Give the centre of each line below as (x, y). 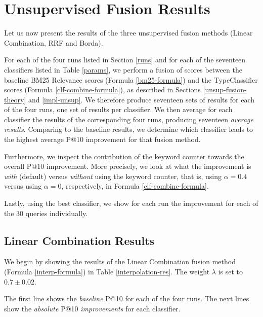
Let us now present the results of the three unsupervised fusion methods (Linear (128, 33)
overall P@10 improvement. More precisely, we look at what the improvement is (128, 166)
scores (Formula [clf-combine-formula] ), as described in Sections (102, 90)
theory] (15, 99)
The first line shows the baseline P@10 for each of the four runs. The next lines (127, 298)
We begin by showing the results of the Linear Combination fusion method (120, 261)
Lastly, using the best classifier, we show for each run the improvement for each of (131, 203)
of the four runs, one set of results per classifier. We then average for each (118, 109)
